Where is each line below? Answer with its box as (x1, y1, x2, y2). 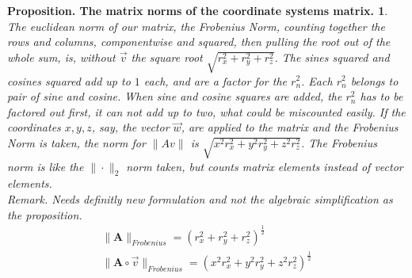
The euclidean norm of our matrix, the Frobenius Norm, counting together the (7, 17, 385, 34)
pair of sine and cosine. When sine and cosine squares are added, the (7, 88, 342, 105)
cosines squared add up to (7, 72, 131, 89)
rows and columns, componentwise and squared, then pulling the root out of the (7, 33, 391, 50)
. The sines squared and (274, 48, 390, 65)
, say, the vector (91, 119, 170, 135)
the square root (131, 48, 203, 65)
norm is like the (7, 158, 84, 174)
